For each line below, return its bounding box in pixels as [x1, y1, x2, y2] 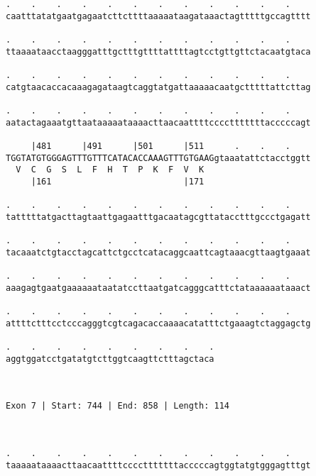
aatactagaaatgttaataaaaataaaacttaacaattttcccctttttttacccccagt [6, 117, 311, 128]
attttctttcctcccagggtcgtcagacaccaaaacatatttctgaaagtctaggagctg [6, 318, 311, 328]
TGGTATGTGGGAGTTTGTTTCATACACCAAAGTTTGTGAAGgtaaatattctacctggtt [6, 153, 311, 163]
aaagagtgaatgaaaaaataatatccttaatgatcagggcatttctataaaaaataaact [6, 282, 311, 293]
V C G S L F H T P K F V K [16, 165, 205, 175]
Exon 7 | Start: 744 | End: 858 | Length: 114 [6, 401, 229, 411]
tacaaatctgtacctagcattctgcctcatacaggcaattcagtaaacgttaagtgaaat [6, 247, 311, 258]
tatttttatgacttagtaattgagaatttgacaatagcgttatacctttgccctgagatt [6, 211, 311, 222]
